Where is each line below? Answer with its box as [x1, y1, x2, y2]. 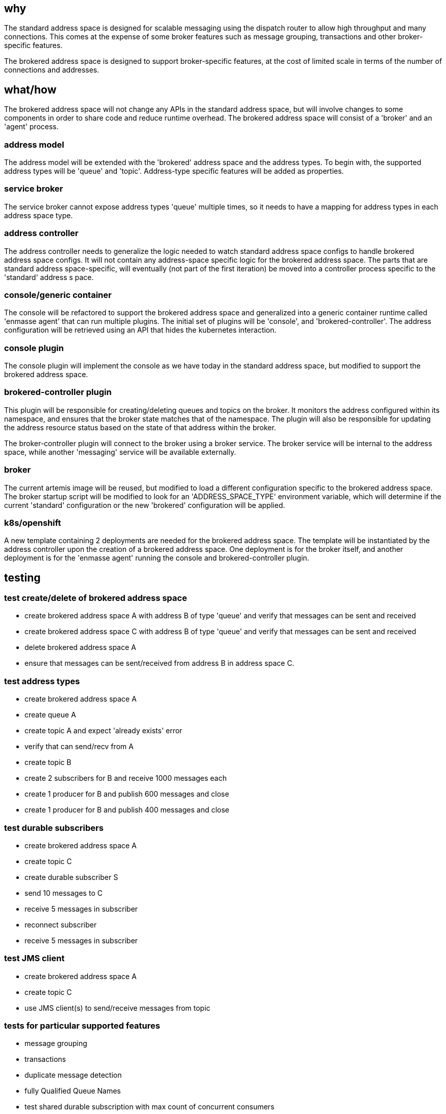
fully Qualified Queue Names [24, 1086, 121, 1096]
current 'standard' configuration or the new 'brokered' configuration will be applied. [4, 500, 285, 509]
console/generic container [4, 289, 112, 300]
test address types [4, 676, 80, 686]
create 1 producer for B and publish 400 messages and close [24, 805, 230, 815]
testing [4, 571, 41, 584]
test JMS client [4, 953, 65, 964]
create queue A [24, 710, 76, 720]
